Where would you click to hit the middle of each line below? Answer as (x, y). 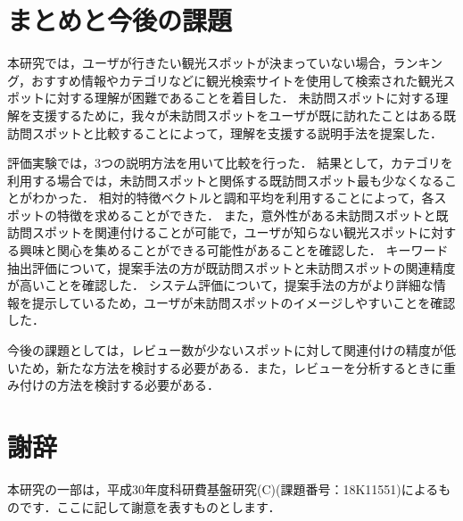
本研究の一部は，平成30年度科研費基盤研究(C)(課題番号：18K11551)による (223, 488)
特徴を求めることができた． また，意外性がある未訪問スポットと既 (252, 215)
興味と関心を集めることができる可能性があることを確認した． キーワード (234, 250)
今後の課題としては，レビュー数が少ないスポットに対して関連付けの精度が (225, 350)
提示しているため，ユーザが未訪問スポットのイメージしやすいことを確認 (244, 302)
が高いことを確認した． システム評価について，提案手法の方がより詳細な (220, 285)
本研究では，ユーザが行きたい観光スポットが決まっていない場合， (200, 63)
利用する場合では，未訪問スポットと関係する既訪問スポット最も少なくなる (226, 180)
